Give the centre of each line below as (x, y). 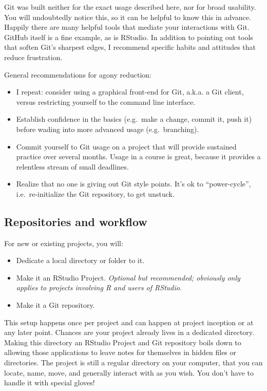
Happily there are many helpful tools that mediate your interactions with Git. (127, 27)
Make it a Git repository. (55, 305)
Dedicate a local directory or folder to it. (80, 260)
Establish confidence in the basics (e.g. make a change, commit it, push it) (134, 119)
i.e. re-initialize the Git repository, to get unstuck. (95, 193)
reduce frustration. (33, 57)
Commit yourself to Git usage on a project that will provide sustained (126, 146)
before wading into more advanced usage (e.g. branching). (108, 129)
